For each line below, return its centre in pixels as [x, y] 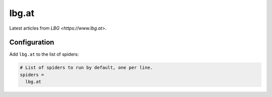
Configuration [32, 42]
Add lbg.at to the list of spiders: [44, 54]
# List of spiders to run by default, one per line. [86, 68]
